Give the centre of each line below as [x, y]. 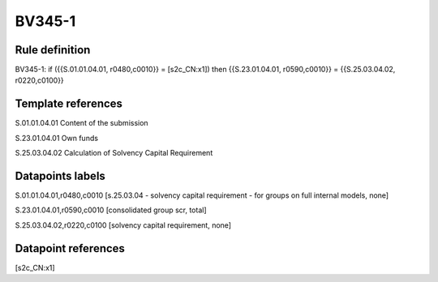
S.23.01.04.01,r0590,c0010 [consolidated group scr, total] [111, 210]
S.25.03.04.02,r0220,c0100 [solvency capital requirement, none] [123, 225]
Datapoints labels [60, 175]
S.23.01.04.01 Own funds [57, 138]
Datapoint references [70, 248]
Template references [69, 104]
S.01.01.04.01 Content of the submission [82, 123]
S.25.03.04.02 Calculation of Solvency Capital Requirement [114, 153]
